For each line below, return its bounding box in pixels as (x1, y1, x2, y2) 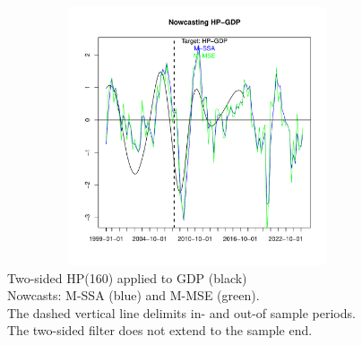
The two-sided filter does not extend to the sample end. (7, 321, 313, 340)
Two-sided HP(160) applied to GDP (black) (7, 268, 247, 287)
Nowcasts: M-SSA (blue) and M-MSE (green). (7, 286, 260, 305)
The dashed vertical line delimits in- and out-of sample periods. (7, 303, 356, 322)
